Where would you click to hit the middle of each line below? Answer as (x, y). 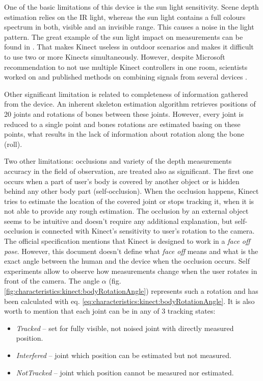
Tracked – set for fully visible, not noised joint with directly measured (125, 328)
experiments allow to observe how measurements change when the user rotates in (131, 271)
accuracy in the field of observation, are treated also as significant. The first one (129, 171)
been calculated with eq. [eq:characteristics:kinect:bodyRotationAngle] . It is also (129, 301)
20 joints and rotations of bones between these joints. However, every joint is (124, 113)
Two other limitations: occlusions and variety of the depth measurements (118, 161)
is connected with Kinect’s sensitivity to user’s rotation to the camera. (145, 231)
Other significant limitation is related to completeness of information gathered (126, 94)
